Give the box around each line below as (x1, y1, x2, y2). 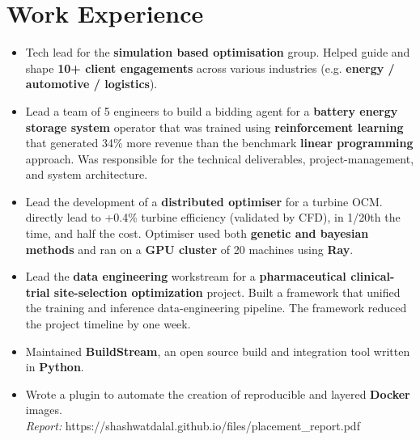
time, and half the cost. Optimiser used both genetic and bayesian (25, 225, 369, 242)
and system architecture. (25, 166, 148, 183)
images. (25, 401, 62, 418)
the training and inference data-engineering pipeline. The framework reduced (25, 299, 407, 316)
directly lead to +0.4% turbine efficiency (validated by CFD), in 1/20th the (25, 209, 401, 226)
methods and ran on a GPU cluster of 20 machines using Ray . (25, 240, 354, 257)
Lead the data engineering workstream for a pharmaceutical (25, 268, 346, 285)
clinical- (350, 268, 395, 285)
